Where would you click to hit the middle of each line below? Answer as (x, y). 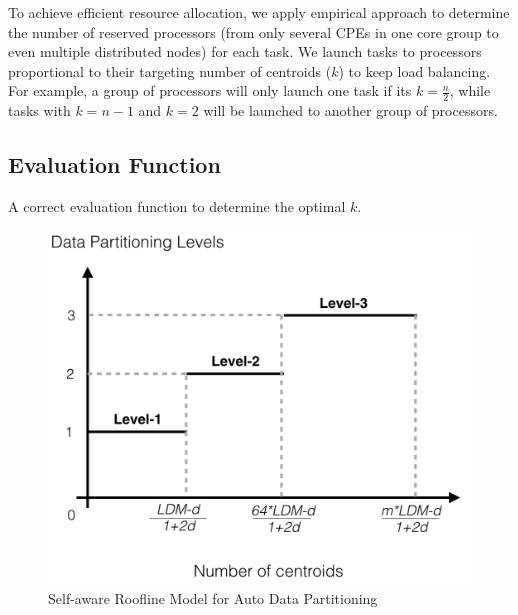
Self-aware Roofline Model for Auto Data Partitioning (213, 597)
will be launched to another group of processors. (350, 110)
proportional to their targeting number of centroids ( (170, 70)
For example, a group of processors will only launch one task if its (210, 90)
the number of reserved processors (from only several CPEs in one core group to (253, 31)
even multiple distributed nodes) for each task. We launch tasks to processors (245, 51)
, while (470, 90)
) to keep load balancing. (414, 70)
